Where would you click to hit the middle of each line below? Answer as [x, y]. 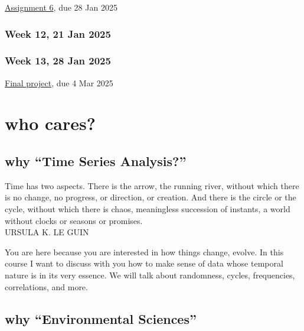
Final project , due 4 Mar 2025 [59, 82]
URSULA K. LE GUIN [47, 232]
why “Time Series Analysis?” [96, 161]
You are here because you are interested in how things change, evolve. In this [144, 252]
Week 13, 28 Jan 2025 [58, 61]
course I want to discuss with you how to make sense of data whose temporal [144, 263]
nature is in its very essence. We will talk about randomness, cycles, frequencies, [150, 275]
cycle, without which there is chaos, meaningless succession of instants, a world [148, 209]
